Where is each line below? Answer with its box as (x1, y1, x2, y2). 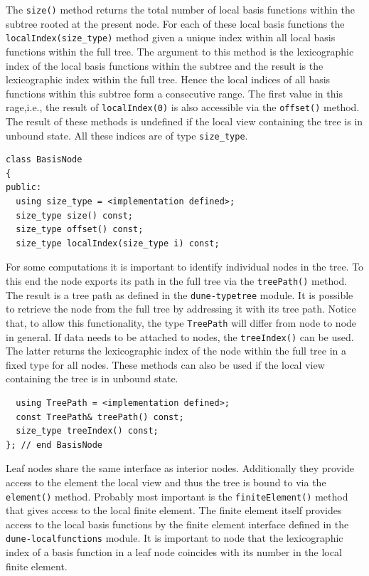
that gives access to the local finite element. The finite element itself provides (6, 503, 342, 518)
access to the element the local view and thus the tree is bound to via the (6, 474, 326, 489)
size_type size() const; (16, 210, 133, 221)
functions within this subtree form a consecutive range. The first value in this (6, 85, 343, 100)
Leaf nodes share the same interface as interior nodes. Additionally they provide (6, 461, 354, 476)
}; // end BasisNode (6, 439, 103, 450)
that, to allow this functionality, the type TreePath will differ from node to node (6, 315, 357, 330)
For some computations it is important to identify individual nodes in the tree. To (6, 259, 364, 274)
